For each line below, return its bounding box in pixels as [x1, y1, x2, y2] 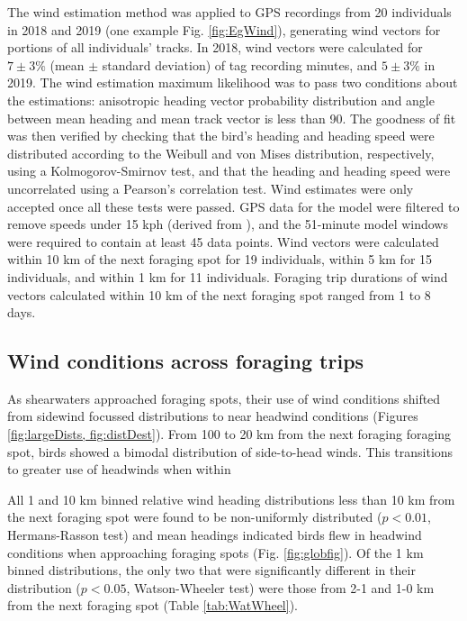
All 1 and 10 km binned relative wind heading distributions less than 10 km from [7, 489, 455, 508]
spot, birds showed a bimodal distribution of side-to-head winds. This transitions [7, 442, 454, 461]
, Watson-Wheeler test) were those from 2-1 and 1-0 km [126, 578, 435, 597]
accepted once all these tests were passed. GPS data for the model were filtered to [7, 196, 460, 215]
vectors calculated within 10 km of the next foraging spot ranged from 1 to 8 [7, 285, 431, 304]
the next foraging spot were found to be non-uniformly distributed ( [7, 507, 382, 526]
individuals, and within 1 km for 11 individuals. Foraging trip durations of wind [7, 267, 448, 286]
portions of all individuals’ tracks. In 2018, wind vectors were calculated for [7, 38, 423, 57]
